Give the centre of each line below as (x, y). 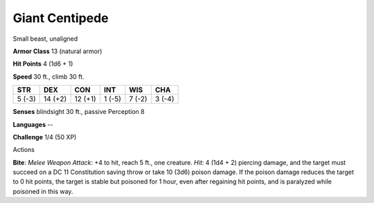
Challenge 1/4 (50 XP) (45, 137)
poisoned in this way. (43, 191)
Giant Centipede (61, 18)
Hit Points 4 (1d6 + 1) (43, 64)
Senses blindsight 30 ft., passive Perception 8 (79, 112)
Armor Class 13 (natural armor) (57, 51)
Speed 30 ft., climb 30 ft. (48, 77)
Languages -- (33, 124)
